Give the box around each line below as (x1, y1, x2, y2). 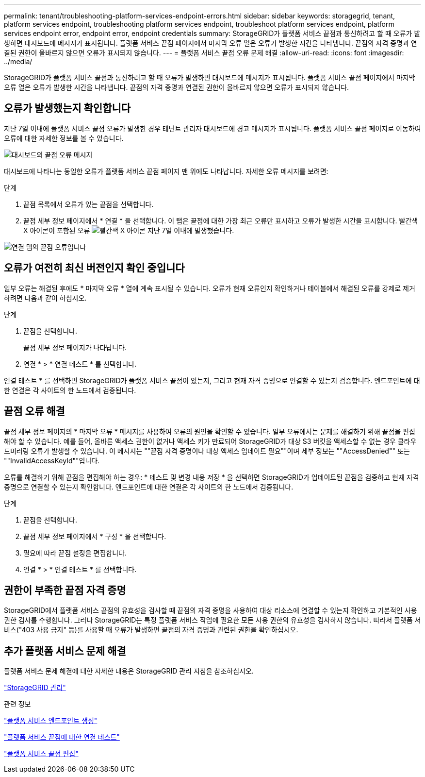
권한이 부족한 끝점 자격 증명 (4, 584, 126, 596)
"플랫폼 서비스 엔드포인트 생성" (4, 716, 98, 725)
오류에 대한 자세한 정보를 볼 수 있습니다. (4, 134, 124, 142)
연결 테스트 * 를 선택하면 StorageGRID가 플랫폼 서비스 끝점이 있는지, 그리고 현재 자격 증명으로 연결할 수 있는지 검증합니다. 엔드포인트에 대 (4, 376, 420, 385)
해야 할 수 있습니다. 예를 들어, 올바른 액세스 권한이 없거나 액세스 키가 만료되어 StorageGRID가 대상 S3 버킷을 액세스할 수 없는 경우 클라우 (4, 437, 417, 445)
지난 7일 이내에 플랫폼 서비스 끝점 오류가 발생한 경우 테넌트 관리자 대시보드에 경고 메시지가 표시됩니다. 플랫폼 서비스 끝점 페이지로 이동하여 (4, 124, 421, 133)
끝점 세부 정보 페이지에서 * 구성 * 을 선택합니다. (23, 532, 166, 541)
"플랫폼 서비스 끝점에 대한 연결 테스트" (4, 733, 120, 742)
